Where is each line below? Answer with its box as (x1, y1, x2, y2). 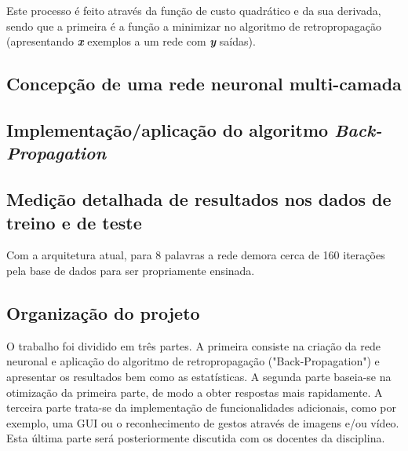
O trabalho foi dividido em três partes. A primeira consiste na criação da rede (6, 337, 381, 354)
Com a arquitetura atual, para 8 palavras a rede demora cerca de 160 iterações (6, 247, 385, 263)
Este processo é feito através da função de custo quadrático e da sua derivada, (6, 2, 381, 18)
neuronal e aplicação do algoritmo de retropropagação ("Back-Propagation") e (6, 353, 380, 369)
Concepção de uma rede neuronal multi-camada (6, 71, 402, 96)
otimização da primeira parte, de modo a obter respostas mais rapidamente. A (6, 383, 383, 400)
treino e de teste (6, 210, 142, 234)
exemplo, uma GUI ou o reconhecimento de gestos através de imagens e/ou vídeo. (6, 414, 399, 431)
